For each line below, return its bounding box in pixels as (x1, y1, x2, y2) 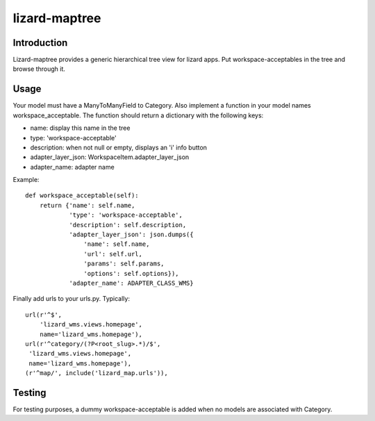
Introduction (12, 37, 68, 49)
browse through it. (12, 65, 66, 73)
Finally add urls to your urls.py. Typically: (12, 295, 130, 303)
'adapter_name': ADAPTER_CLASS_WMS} (69, 279, 194, 287)
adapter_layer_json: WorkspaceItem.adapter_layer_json (30, 153, 190, 161)
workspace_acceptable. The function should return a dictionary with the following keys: (12, 111, 264, 119)
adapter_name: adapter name (30, 163, 115, 171)
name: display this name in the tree (30, 124, 131, 132)
